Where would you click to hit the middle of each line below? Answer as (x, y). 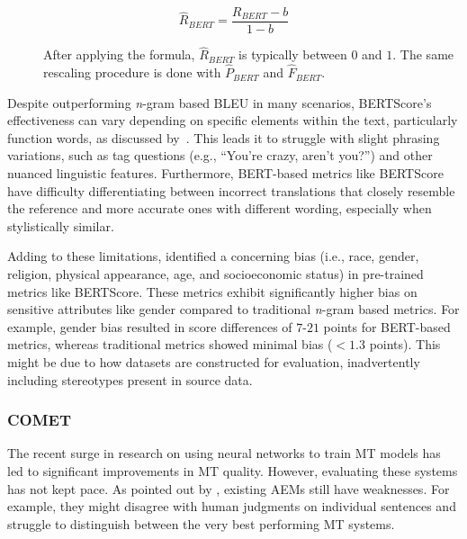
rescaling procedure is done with (132, 72)
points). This (405, 344)
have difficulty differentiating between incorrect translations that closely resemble (231, 190)
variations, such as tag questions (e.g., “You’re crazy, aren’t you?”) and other (220, 155)
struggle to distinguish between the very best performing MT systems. (201, 523)
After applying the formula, (119, 54)
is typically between (293, 54)
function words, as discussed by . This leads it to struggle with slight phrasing (224, 137)
